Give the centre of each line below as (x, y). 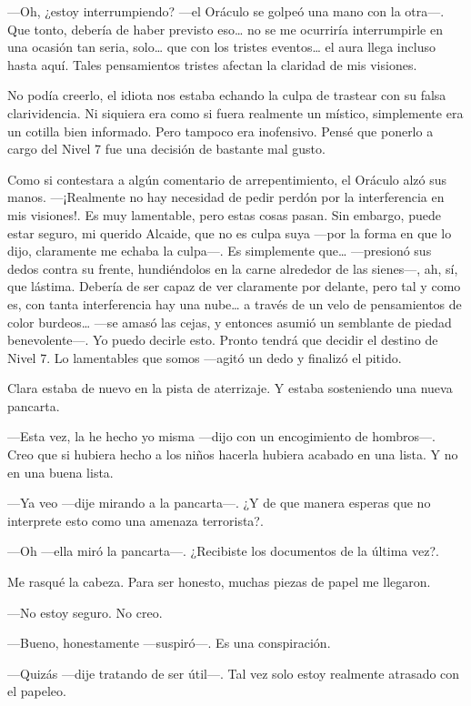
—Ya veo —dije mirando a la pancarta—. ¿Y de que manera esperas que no (219, 503)
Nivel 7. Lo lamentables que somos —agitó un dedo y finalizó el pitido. (205, 357)
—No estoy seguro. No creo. (85, 612)
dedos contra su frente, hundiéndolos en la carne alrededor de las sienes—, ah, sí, (233, 268)
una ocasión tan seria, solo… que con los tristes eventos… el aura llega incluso (221, 47)
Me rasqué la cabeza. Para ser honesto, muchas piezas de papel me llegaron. (219, 582)
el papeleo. (37, 691)
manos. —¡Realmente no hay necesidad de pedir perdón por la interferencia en (226, 197)
